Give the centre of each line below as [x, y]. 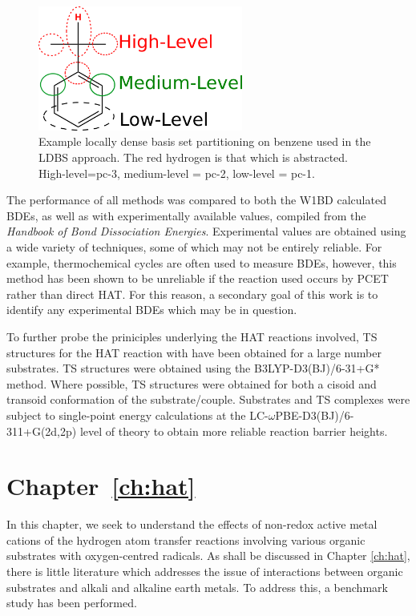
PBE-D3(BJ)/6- [315, 415]
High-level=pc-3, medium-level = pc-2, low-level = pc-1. [177, 173]
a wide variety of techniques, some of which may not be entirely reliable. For [194, 247]
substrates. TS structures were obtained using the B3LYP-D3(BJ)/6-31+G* [193, 368]
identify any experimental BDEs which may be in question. [152, 310]
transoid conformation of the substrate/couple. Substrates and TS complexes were [208, 399]
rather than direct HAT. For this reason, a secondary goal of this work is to [192, 294]
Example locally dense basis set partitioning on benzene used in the [205, 141]
